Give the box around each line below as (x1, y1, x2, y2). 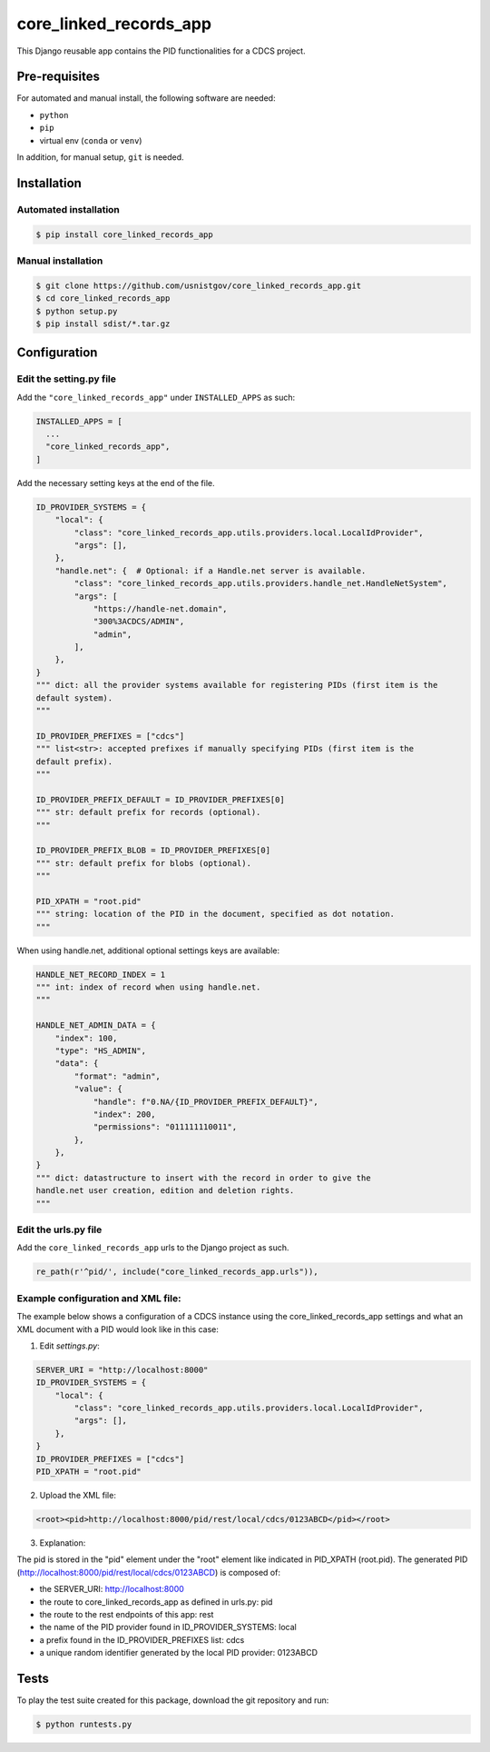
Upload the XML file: (39, 1489, 117, 1500)
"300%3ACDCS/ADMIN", (93, 616, 185, 627)
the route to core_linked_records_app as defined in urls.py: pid (39, 1596, 273, 1608)
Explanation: (39, 1537, 86, 1548)
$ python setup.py (35, 305, 118, 316)
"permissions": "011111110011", (93, 1122, 238, 1132)
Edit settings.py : (39, 1340, 100, 1351)
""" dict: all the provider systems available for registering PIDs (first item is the (35, 680, 438, 691)
